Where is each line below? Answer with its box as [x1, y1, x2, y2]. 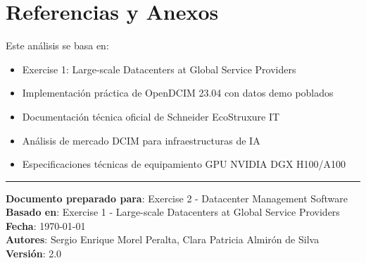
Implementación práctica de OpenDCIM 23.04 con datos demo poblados [22, 85, 334, 100]
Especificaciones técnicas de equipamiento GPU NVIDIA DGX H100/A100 [22, 157, 346, 171]
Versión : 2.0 [6, 246, 62, 261]
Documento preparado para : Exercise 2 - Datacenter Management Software [6, 190, 348, 205]
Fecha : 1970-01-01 [6, 218, 86, 233]
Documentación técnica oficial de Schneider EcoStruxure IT [22, 109, 280, 123]
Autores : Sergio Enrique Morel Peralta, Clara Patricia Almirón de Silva [6, 232, 320, 247]
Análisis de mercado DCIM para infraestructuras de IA [22, 133, 260, 147]
